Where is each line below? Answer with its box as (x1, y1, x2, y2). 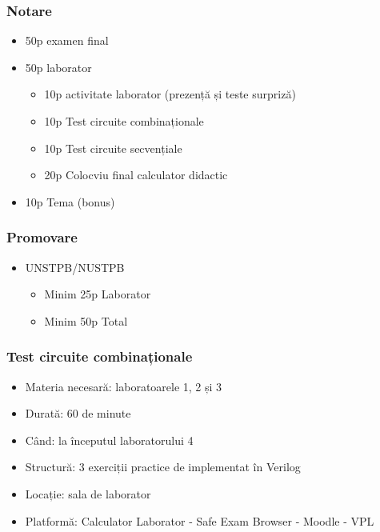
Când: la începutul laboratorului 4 (25, 431, 194, 448)
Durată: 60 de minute (25, 405, 131, 422)
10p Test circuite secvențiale (44, 139, 182, 156)
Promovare (6, 227, 78, 247)
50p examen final (25, 32, 109, 49)
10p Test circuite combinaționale (44, 113, 204, 129)
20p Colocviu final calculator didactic (44, 166, 228, 183)
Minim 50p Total (44, 312, 128, 329)
